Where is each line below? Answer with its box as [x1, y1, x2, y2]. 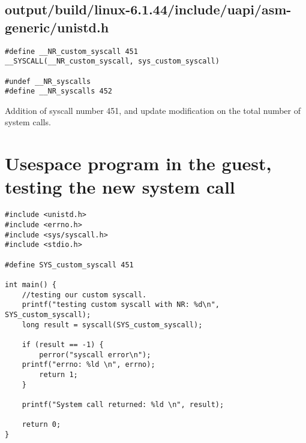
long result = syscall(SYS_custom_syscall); [22, 320, 203, 329]
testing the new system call [5, 174, 235, 199]
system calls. [5, 116, 51, 128]
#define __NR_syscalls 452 [5, 87, 112, 96]
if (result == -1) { [22, 340, 104, 349]
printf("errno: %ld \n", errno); [22, 360, 155, 369]
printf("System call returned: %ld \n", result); [22, 400, 224, 409]
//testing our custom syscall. [22, 290, 147, 299]
